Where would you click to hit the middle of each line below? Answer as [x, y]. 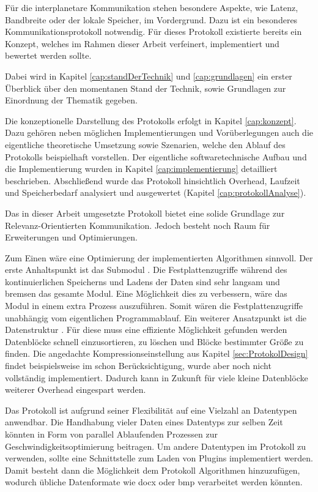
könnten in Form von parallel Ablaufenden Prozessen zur [112, 434]
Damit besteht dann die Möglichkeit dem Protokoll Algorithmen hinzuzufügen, [153, 470]
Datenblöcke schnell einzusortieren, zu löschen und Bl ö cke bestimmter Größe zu [154, 341]
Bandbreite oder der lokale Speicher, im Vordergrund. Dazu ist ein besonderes [151, 19]
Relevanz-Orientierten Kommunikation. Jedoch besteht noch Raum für [138, 225]
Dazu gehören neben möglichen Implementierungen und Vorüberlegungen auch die [159, 132]
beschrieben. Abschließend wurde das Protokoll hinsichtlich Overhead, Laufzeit [153, 180]
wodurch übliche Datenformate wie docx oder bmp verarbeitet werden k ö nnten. [154, 482]
